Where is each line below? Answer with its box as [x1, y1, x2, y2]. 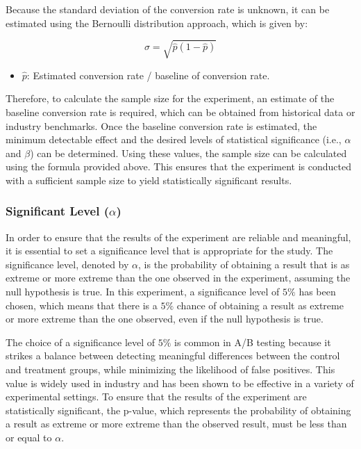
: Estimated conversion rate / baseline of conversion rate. [26, 67, 270, 82]
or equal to [6, 430, 52, 445]
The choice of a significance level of [6, 334, 156, 349]
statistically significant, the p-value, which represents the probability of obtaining [6, 402, 351, 417]
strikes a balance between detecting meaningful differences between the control [6, 348, 340, 363]
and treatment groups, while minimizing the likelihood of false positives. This [6, 362, 335, 377]
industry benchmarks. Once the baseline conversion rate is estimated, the [6, 118, 317, 133]
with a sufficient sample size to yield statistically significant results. [6, 172, 292, 187]
